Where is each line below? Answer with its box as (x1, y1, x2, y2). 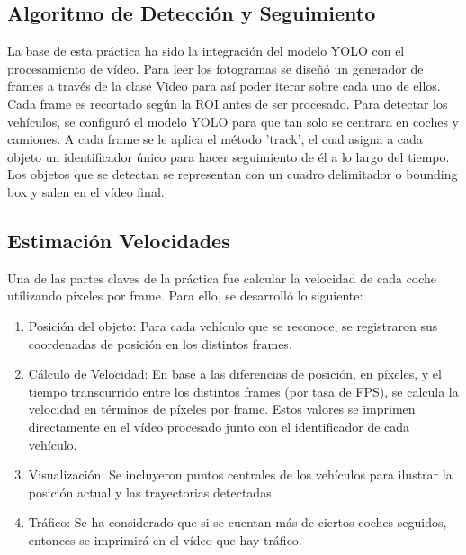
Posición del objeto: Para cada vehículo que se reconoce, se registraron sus (28, 316, 438, 335)
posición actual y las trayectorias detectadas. (28, 482, 275, 501)
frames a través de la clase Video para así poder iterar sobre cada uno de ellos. (7, 76, 441, 95)
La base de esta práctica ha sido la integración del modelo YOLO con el (7, 41, 405, 60)
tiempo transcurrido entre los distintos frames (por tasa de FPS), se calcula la (28, 381, 459, 400)
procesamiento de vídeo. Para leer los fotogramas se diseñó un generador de (7, 58, 424, 77)
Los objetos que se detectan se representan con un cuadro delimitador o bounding (7, 165, 458, 184)
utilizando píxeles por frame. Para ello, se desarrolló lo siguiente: (7, 286, 363, 305)
